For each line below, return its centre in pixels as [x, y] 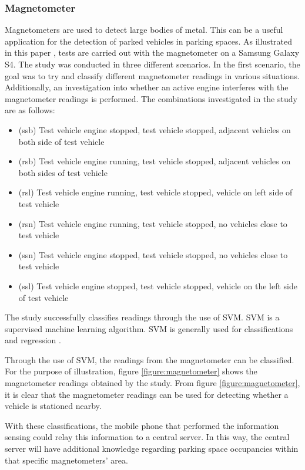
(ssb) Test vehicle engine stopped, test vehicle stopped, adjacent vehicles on [155, 129]
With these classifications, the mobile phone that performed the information [142, 425]
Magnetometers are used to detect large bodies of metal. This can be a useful [144, 30]
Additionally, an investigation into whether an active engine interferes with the [147, 87]
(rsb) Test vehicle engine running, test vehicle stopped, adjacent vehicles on [155, 161]
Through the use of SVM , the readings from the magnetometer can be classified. [150, 359]
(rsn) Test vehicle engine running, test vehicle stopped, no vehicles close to [153, 223]
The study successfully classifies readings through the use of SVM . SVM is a [142, 317]
